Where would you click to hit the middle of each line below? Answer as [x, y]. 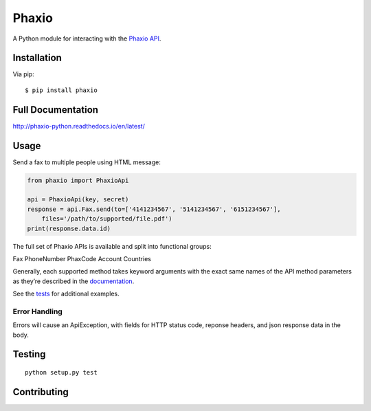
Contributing [41, 392]
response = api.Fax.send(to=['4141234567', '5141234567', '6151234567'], [154, 209]
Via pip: [23, 74]
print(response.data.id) [69, 228]
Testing [29, 354]
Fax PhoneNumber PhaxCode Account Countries [82, 258]
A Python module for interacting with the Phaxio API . [87, 38]
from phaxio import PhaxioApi [78, 180]
